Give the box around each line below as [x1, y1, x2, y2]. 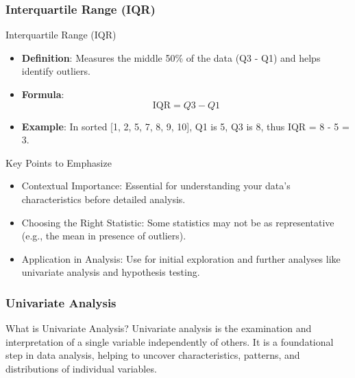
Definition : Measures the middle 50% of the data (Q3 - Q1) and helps [21, 50, 321, 64]
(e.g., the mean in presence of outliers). [21, 228, 186, 243]
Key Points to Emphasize [5, 155, 112, 169]
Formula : [21, 87, 64, 101]
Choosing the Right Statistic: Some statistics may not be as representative [21, 215, 334, 229]
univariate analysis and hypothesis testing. [21, 265, 200, 279]
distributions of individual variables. [5, 361, 157, 375]
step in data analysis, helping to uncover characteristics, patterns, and [5, 348, 300, 362]
